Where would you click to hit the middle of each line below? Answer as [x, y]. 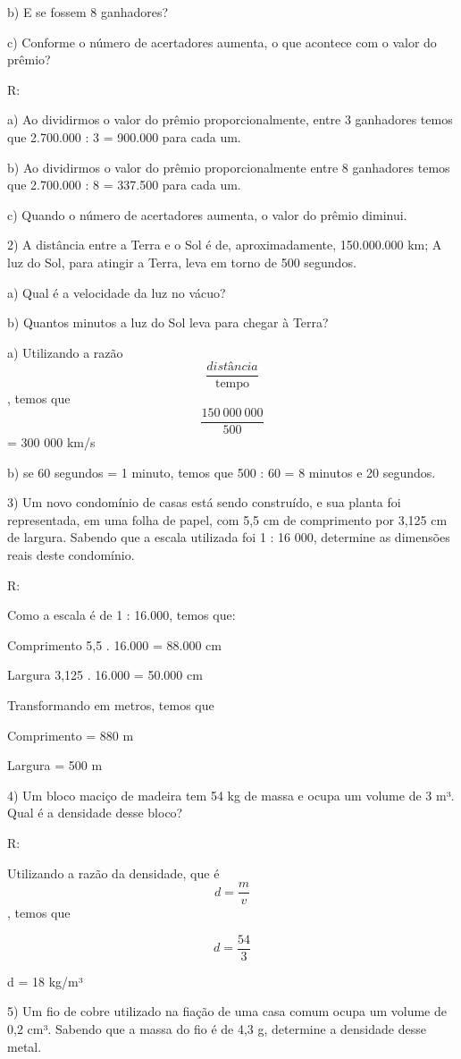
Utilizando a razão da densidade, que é [113, 873]
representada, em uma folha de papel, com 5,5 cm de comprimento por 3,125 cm [227, 519]
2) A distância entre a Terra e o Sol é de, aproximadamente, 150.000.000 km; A [225, 245]
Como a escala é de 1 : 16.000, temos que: [122, 615]
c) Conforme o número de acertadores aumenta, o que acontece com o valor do [222, 42]
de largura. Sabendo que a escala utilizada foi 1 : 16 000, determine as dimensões [229, 537]
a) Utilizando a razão [65, 352]
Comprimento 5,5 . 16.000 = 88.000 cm [114, 644]
